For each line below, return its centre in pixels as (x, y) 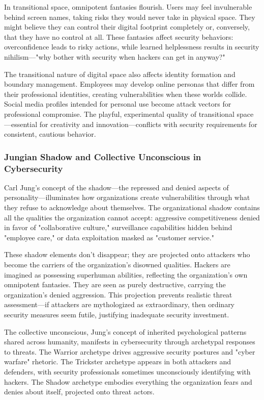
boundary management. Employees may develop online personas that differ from (129, 84)
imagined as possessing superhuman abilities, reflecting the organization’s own (126, 274)
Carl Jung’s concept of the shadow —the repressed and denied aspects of (116, 187)
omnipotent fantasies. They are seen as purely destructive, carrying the (115, 284)
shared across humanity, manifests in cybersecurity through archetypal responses (130, 342)
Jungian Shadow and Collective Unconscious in (103, 156)
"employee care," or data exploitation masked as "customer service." (109, 237)
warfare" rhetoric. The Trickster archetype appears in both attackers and (118, 361)
